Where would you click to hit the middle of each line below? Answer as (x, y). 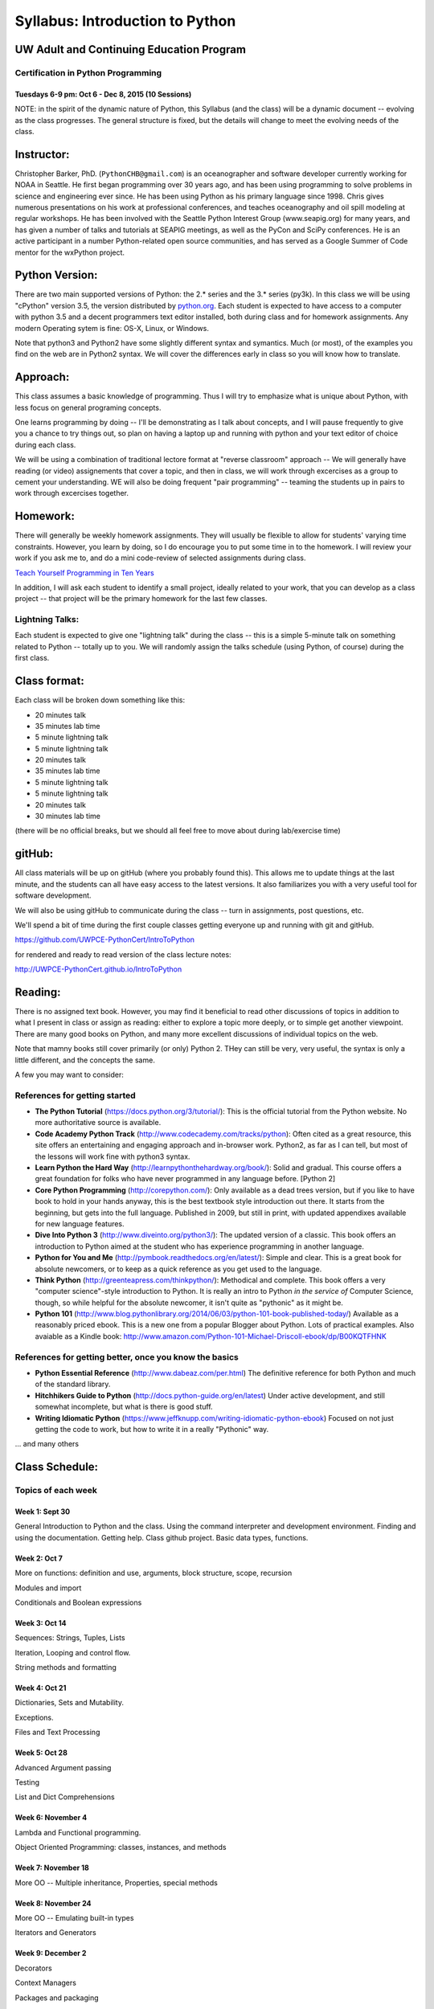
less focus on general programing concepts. (88, 407)
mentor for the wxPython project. (70, 252)
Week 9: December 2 (51, 1954)
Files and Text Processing (57, 1733)
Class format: (49, 681)
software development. (53, 895)
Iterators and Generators (55, 1933)
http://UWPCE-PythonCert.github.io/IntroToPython (98, 969)
